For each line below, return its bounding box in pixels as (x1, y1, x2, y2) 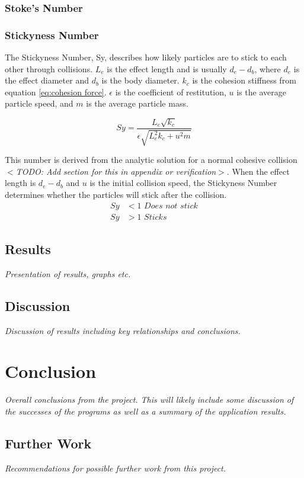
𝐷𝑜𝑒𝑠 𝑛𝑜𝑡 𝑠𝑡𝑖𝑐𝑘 (144, 201, 198, 210)
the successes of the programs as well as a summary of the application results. (5, 405, 286, 418)
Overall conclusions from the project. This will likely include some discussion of (5, 393, 294, 406)
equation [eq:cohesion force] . (5, 85, 107, 98)
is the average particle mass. (86, 97, 188, 110)
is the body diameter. (101, 74, 180, 86)
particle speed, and (5, 97, 73, 110)
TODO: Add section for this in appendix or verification (15, 165, 216, 177)
